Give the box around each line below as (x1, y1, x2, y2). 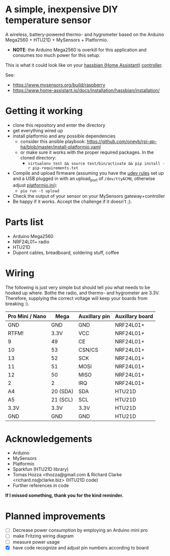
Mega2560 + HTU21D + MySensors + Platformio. (5, 37, 108, 43)
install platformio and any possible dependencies (12, 133, 116, 139)
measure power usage (12, 539, 60, 545)
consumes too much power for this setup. (12, 52, 101, 58)
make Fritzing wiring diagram (12, 533, 74, 539)
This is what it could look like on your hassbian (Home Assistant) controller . (5, 62, 163, 68)
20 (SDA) (51, 387, 74, 395)
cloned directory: (20, 154, 56, 160)
